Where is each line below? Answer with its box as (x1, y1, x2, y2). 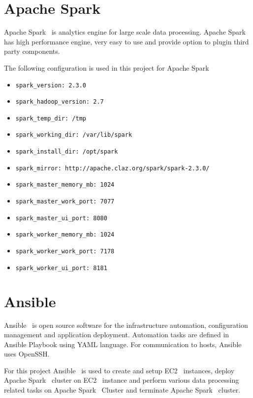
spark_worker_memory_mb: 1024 (15, 231, 115, 239)
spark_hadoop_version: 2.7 (15, 98, 104, 106)
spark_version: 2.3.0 (15, 81, 86, 89)
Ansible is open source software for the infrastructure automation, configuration (4, 319, 248, 330)
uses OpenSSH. (4, 349, 50, 359)
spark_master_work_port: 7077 (15, 198, 115, 205)
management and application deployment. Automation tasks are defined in (4, 329, 229, 340)
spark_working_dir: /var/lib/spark (15, 131, 132, 139)
